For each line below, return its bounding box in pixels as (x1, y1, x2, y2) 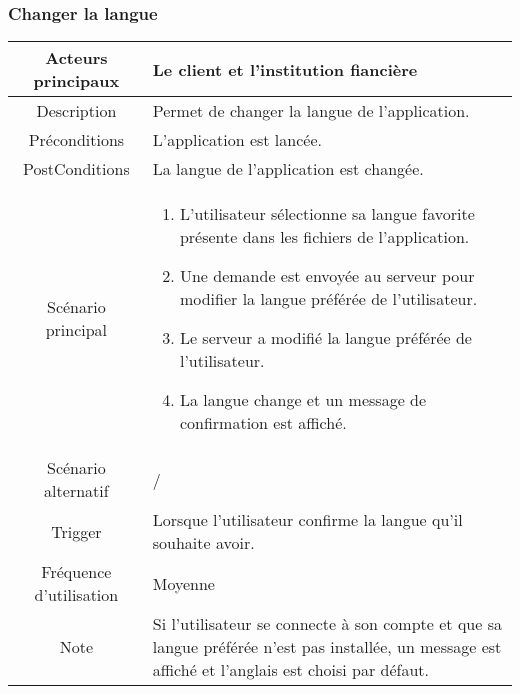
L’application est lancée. (152, 128, 322, 152)
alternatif (44, 479, 109, 503)
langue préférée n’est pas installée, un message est (152, 635, 502, 659)
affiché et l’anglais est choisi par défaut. (152, 658, 430, 682)
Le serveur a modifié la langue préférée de (179, 326, 472, 350)
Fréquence (41, 560, 112, 584)
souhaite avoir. (152, 531, 255, 555)
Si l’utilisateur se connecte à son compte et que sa (152, 612, 502, 636)
